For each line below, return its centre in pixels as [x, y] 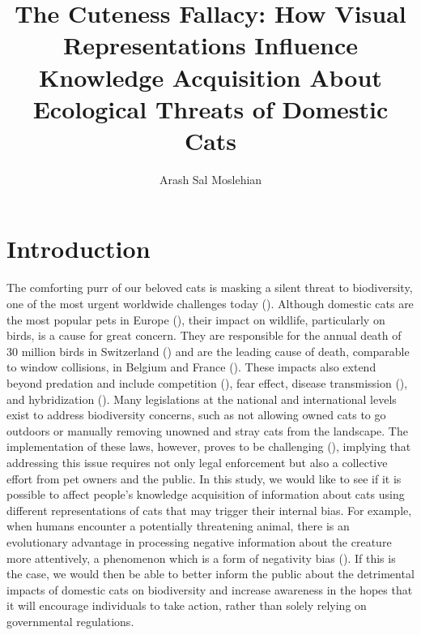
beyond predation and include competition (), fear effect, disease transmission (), [207, 382]
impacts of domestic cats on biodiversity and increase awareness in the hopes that [210, 589]
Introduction [79, 249]
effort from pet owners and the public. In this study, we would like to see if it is [204, 478]
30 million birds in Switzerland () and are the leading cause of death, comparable [208, 351]
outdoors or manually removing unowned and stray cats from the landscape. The [207, 430]
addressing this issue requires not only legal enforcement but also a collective [197, 462]
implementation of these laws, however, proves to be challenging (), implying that [209, 446]
